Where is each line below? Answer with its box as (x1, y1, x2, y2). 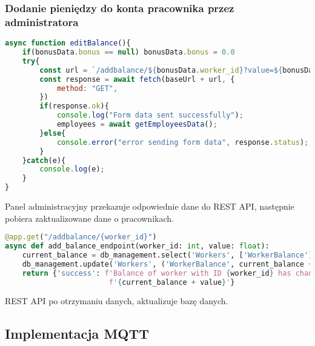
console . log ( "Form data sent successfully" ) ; (56, 111, 244, 120)
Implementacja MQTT (5, 324, 150, 343)
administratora (5, 14, 79, 29)
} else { (39, 128, 66, 138)
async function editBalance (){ (5, 39, 131, 48)
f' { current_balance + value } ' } (108, 278, 235, 287)
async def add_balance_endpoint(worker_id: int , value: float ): (5, 242, 270, 251)
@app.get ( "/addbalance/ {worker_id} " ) (5, 233, 157, 242)
